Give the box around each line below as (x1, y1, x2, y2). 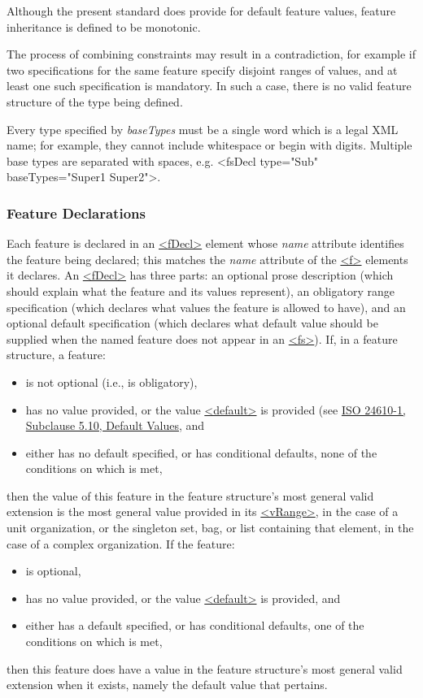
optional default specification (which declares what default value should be (7, 314, 378, 332)
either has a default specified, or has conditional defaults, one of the (25, 617, 364, 634)
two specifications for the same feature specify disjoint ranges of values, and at (7, 61, 398, 78)
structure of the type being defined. (7, 93, 183, 110)
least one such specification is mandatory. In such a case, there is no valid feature (7, 77, 412, 94)
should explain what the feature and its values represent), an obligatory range (7, 282, 395, 299)
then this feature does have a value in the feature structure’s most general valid (7, 660, 403, 677)
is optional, (25, 562, 81, 579)
